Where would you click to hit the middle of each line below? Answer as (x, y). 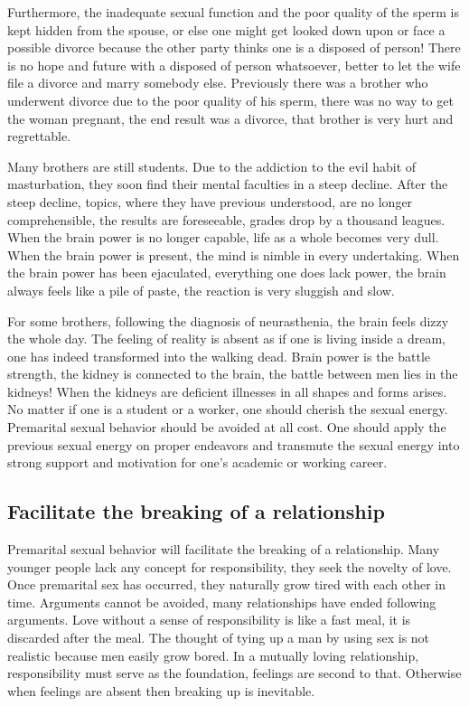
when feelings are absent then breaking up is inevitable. (161, 690)
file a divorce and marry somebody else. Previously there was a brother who (218, 83)
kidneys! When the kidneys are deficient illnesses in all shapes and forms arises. (227, 391)
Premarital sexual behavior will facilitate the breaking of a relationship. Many (224, 549)
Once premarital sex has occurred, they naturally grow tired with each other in (227, 584)
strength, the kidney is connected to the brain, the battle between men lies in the (233, 374)
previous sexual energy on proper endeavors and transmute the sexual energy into (234, 444)
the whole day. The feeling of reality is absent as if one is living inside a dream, (227, 339)
